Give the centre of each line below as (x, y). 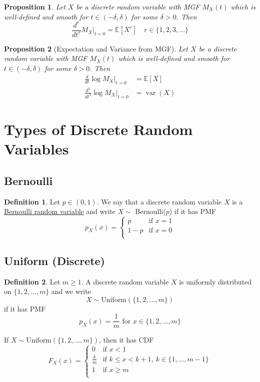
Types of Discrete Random (98, 129)
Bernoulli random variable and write (60, 211)
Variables (36, 149)
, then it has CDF (126, 340)
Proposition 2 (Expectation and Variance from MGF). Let (96, 48)
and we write (71, 291)
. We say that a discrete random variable (159, 201)
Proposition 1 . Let (35, 6)
